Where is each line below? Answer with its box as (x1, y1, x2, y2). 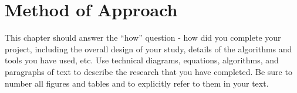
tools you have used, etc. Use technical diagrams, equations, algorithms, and (5, 54, 279, 66)
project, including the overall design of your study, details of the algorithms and (5, 42, 292, 55)
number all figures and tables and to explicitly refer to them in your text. (5, 77, 269, 89)
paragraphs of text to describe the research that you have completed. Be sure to (5, 65, 292, 77)
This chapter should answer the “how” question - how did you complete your (5, 31, 281, 44)
